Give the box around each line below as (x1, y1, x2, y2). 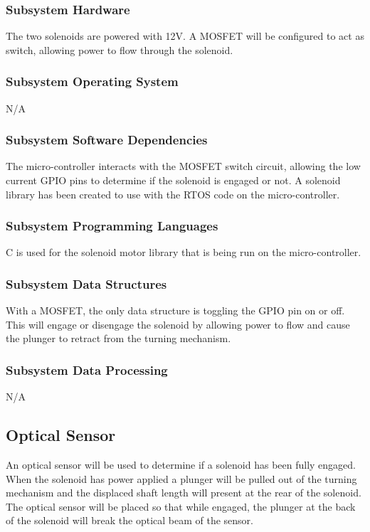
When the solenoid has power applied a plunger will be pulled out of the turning (6, 471, 357, 486)
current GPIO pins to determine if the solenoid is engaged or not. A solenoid (6, 173, 341, 188)
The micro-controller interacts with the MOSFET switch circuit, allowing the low (6, 159, 361, 174)
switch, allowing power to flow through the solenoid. (6, 42, 233, 57)
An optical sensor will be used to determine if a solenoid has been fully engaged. (6, 457, 356, 472)
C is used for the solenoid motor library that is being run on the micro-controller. (6, 245, 361, 260)
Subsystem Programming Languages (6, 217, 218, 235)
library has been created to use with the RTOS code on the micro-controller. (6, 186, 340, 201)
